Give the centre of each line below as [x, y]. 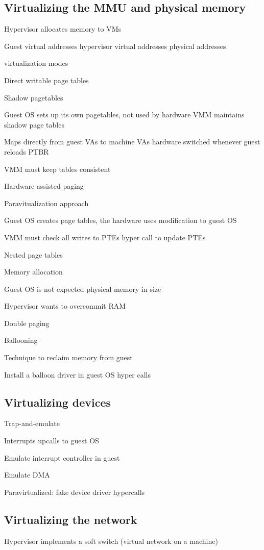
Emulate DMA [27, 475]
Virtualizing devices [58, 402]
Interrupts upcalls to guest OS [52, 441]
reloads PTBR [27, 151]
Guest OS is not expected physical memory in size [83, 289]
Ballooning [21, 340]
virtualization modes [36, 63]
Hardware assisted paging [44, 186]
